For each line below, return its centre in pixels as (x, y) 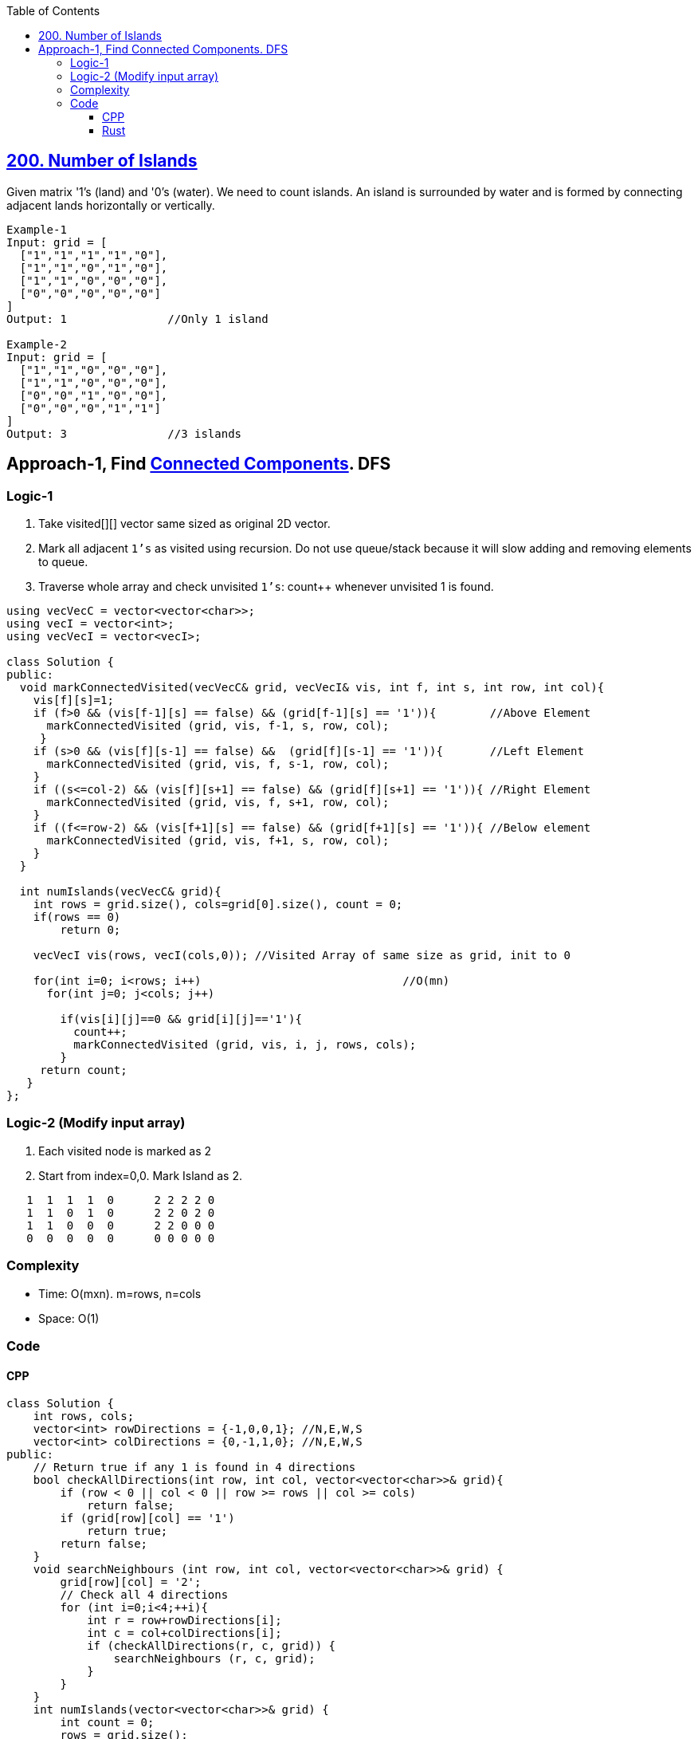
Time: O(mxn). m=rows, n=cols (120, 1293)
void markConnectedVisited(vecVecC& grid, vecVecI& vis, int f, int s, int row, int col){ (312, 688)
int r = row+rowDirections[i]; (184, 1621)
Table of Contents (53, 11)
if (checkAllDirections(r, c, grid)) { (212, 1646)
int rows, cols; (84, 1416)
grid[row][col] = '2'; (131, 1582)
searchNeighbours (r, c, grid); (214, 1659)
